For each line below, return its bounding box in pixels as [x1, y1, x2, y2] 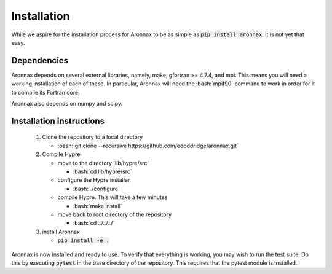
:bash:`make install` [73, 202, 122, 209]
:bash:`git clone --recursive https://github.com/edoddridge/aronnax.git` [57, 142, 239, 149]
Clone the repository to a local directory [42, 133, 143, 141]
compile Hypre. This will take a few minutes [57, 194, 168, 201]
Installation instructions [11, 115, 105, 126]
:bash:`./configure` [73, 185, 120, 192]
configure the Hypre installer [57, 176, 130, 184]
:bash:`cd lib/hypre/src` [73, 168, 132, 175]
